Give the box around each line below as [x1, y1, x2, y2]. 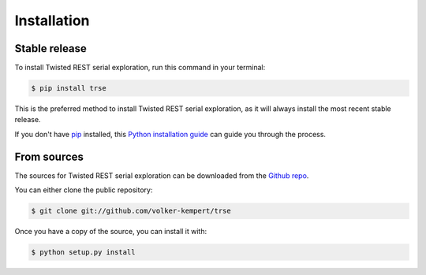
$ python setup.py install [31, 248, 136, 257]
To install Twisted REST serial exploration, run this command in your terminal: [14, 63, 266, 72]
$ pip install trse [31, 84, 106, 93]
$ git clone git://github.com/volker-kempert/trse [31, 206, 232, 216]
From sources [14, 150, 84, 163]
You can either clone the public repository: [14, 185, 153, 195]
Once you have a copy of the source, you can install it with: [14, 227, 207, 236]
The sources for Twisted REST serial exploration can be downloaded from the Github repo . [14, 170, 309, 180]
